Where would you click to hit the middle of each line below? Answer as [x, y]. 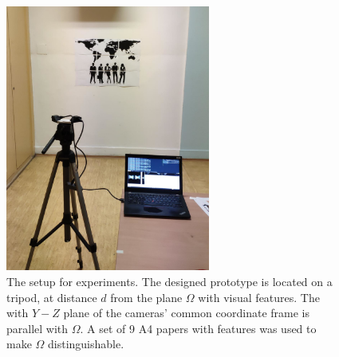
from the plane [146, 297]
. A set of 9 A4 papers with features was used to [198, 328]
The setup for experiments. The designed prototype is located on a [169, 281]
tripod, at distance [52, 297]
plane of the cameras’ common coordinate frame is [187, 313]
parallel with [37, 328]
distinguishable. [86, 344]
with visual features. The [259, 297]
